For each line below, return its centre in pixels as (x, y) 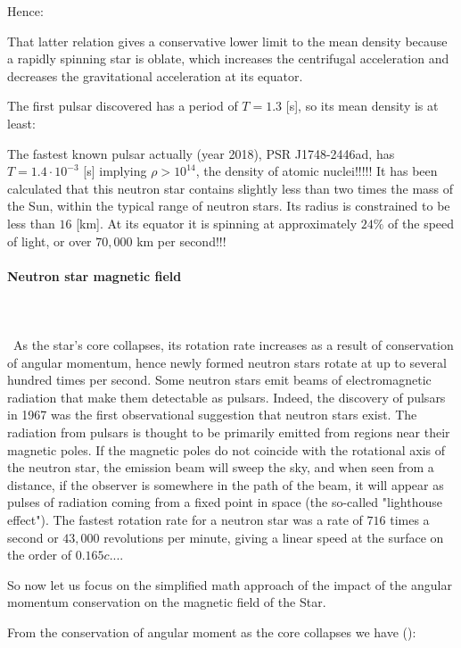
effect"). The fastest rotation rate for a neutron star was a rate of (185, 520)
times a (410, 520)
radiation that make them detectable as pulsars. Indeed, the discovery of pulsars (226, 397)
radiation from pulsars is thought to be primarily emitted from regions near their (229, 432)
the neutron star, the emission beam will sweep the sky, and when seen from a (221, 467)
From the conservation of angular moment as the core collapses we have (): (212, 632)
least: (21, 123)
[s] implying (115, 171)
